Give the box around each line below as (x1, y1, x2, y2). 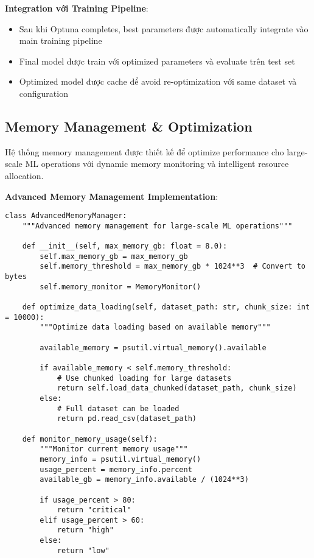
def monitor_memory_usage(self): (22, 434, 158, 443)
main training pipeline (19, 34, 102, 47)
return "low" (57, 546, 110, 555)
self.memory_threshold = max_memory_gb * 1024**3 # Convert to (40, 262, 305, 271)
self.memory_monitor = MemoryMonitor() (40, 282, 201, 291)
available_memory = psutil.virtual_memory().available (40, 343, 267, 352)
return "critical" (57, 506, 131, 515)
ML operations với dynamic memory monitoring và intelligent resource (25, 157, 289, 170)
